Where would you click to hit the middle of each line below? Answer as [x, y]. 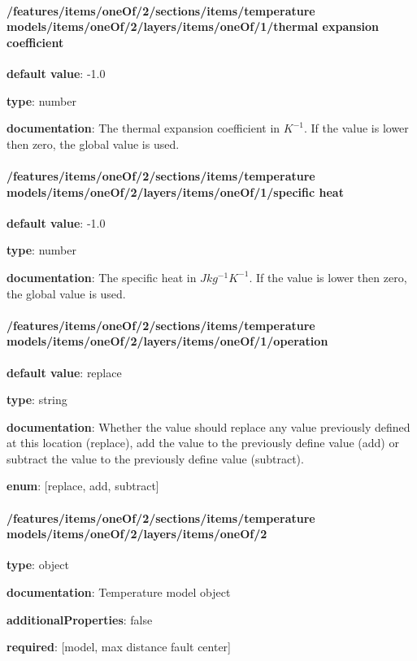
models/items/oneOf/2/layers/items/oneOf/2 [137, 534]
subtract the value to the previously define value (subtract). [155, 458]
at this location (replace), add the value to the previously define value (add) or [203, 443]
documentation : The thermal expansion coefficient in [143, 128]
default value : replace [64, 372]
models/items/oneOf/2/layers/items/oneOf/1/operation [167, 341]
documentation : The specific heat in [102, 277]
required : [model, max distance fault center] [119, 647]
